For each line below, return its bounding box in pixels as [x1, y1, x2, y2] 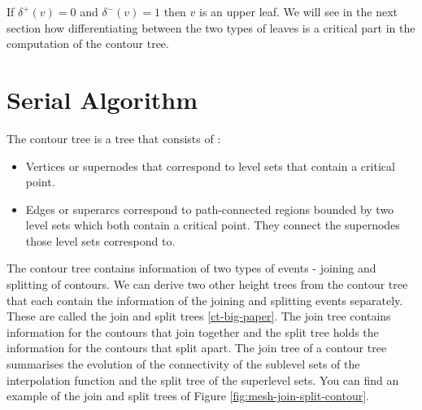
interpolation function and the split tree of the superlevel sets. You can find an [7, 371, 399, 388]
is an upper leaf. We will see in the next [199, 3, 398, 20]
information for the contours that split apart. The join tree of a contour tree [7, 339, 387, 356]
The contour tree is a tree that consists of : [7, 129, 221, 146]
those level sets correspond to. [25, 232, 176, 249]
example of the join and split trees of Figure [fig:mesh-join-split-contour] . [7, 387, 369, 404]
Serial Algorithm [7, 82, 198, 116]
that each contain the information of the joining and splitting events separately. [7, 291, 403, 308]
